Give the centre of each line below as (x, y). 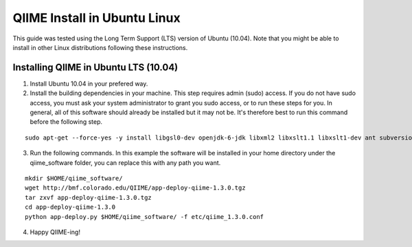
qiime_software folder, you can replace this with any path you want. (125, 162)
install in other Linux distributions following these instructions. (100, 47)
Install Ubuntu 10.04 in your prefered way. (89, 83)
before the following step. (66, 122)
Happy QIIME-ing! (55, 232)
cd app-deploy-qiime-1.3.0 (70, 207)
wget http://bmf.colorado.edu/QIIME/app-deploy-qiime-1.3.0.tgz (136, 188)
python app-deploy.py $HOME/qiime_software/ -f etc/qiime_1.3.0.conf (145, 217)
